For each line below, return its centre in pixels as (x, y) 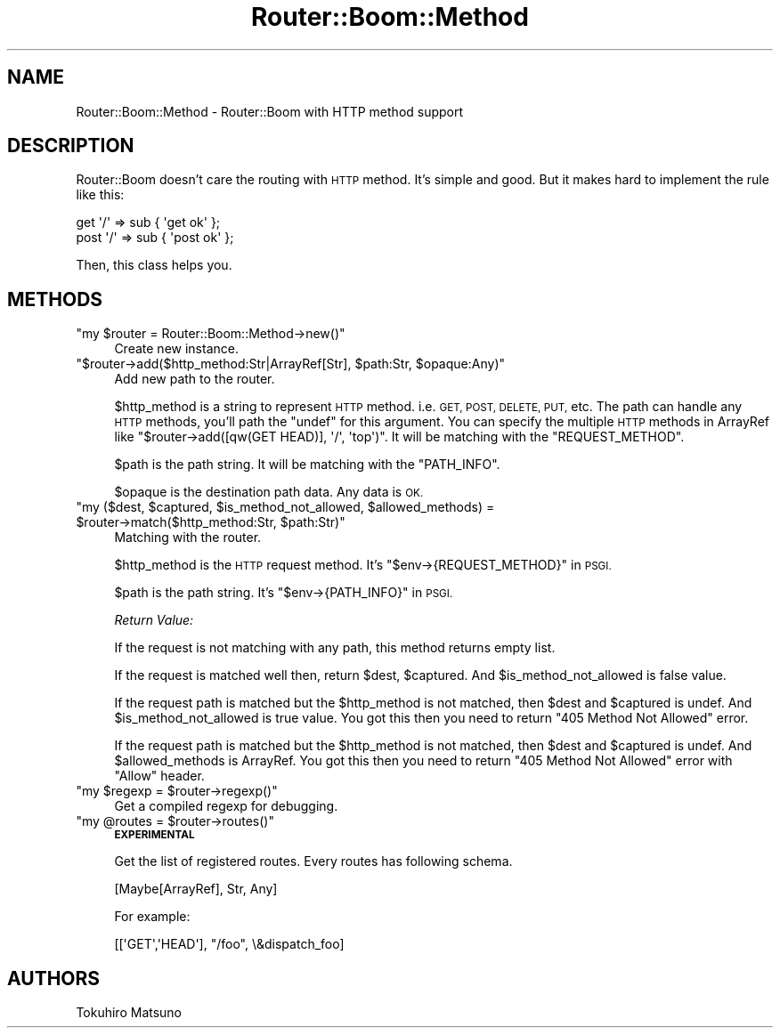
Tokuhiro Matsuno (129, 1013)
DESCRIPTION (71, 146)
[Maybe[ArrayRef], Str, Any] (196, 889)
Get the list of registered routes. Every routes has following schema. (313, 861)
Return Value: (154, 620)
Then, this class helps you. (154, 265)
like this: (100, 195)
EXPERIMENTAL (154, 835)
